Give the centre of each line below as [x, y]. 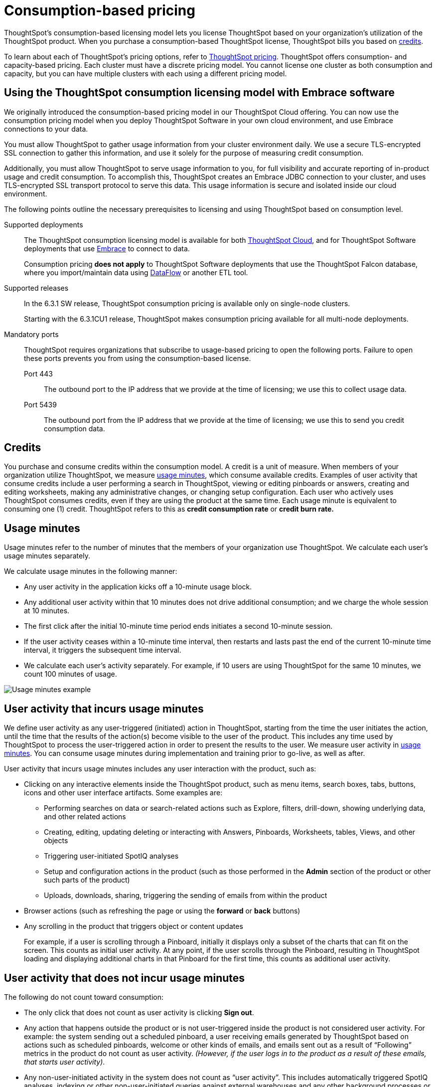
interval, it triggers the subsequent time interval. [103, 650]
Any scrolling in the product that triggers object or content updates [134, 926]
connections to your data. [46, 129]
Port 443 [39, 373]
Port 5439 [40, 404]
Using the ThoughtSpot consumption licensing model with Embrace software [200, 93]
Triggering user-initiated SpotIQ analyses [111, 856]
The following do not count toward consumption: [84, 997]
